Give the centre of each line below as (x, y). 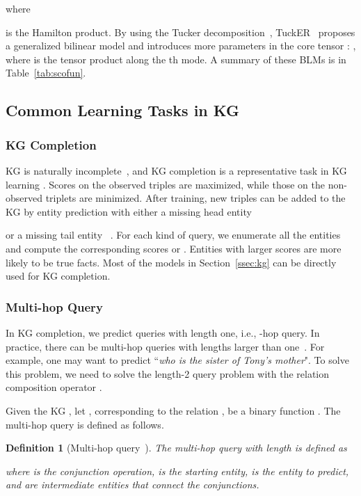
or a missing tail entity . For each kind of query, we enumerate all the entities (173, 235)
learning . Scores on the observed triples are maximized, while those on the (165, 184)
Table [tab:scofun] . (46, 73)
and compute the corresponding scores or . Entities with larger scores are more (174, 248)
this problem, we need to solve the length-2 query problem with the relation (168, 373)
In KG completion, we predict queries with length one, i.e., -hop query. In (163, 332)
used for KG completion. (58, 276)
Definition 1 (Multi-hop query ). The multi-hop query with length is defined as (176, 448)
